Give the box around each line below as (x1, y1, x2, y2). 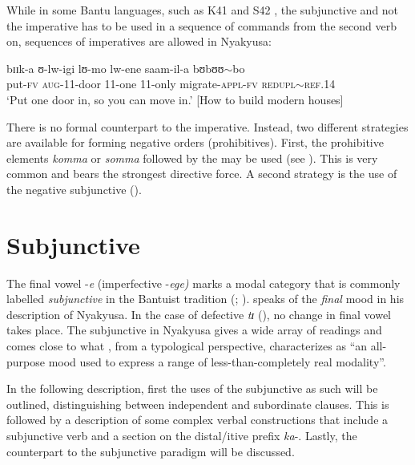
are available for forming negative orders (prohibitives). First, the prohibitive (6, 134, 384, 151)
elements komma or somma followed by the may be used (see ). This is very (6, 149, 378, 166)
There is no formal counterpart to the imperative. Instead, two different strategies (6, 118, 409, 135)
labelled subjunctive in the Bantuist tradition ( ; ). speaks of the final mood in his (6, 290, 405, 307)
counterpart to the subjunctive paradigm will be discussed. (6, 443, 295, 459)
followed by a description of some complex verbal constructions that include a (6, 411, 389, 428)
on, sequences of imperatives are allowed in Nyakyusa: (6, 33, 272, 50)
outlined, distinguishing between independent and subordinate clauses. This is (6, 395, 389, 412)
